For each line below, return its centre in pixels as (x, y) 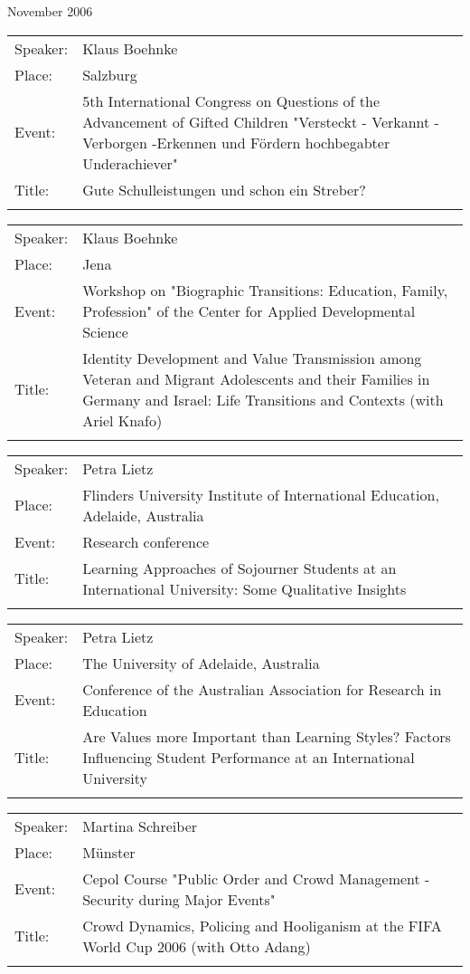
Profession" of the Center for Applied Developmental (249, 310)
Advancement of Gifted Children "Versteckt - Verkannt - (261, 121)
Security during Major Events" (179, 899)
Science (105, 331)
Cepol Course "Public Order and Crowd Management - (256, 878)
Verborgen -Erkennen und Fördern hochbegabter (236, 142)
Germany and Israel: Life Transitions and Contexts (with (263, 399)
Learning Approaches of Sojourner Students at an (240, 568)
